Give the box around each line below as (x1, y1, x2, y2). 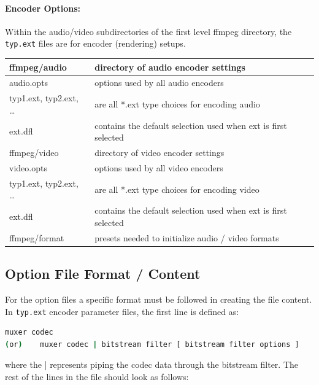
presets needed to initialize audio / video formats (94, 231, 279, 244)
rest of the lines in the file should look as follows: (5, 370, 189, 383)
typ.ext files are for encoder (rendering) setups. (5, 37, 186, 50)
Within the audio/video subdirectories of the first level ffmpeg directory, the (5, 25, 292, 37)
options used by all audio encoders (94, 76, 224, 89)
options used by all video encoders (94, 161, 223, 174)
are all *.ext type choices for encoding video (94, 182, 259, 195)
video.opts (9, 161, 47, 174)
